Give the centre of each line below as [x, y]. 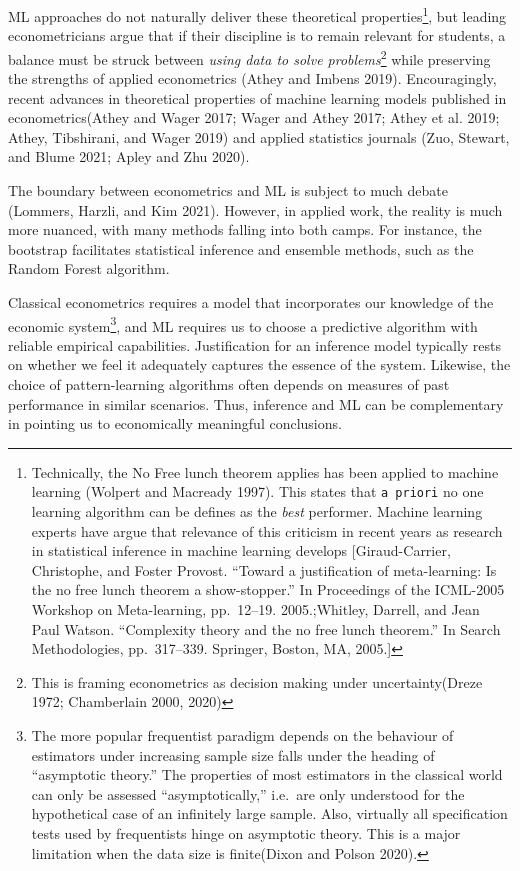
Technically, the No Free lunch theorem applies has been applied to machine [265, 471]
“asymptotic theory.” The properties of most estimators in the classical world [267, 774]
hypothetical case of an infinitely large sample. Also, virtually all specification [269, 813]
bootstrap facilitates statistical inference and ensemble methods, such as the [241, 248]
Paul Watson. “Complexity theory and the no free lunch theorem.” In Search [266, 628]
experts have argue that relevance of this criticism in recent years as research [267, 530]
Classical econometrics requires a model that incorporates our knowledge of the [251, 302]
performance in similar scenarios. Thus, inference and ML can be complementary [256, 403]
